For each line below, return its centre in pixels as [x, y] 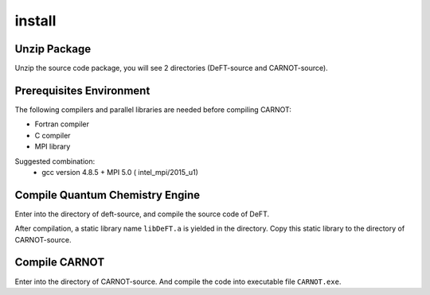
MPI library [53, 146]
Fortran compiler [62, 124]
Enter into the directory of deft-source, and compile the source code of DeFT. [142, 214]
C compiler [53, 135]
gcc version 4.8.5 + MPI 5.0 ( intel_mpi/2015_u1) [120, 172]
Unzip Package [53, 49]
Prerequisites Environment [82, 90]
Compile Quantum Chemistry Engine [107, 195]
